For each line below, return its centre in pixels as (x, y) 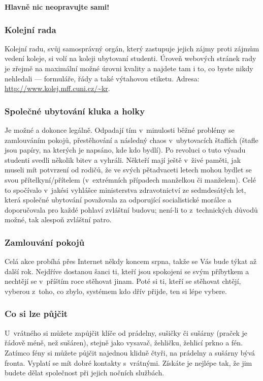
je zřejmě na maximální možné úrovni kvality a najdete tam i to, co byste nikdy (129, 68)
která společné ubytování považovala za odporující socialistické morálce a (118, 200)
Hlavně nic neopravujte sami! (57, 7)
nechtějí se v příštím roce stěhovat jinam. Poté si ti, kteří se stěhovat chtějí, (123, 281)
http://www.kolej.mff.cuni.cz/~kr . (57, 88)
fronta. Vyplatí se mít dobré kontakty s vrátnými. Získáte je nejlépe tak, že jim (128, 362)
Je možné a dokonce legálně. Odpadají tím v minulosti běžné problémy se (120, 130)
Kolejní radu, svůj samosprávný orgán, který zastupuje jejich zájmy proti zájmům (132, 48)
